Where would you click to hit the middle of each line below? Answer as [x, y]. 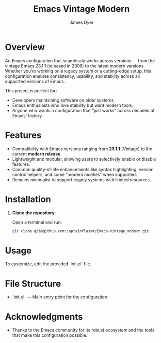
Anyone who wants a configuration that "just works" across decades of [83, 110]
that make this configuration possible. [50, 335]
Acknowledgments [44, 317]
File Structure [33, 283]
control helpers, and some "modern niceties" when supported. [74, 174]
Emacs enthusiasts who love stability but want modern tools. [72, 105]
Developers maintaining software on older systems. [63, 100]
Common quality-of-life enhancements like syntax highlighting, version [83, 169]
